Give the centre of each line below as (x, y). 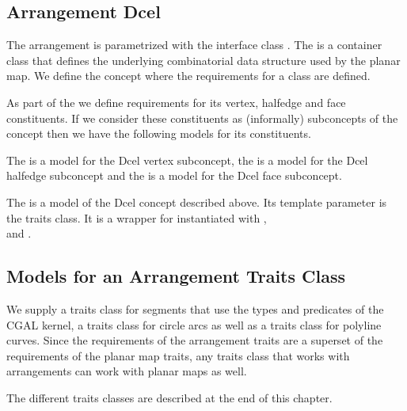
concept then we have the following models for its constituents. (159, 133)
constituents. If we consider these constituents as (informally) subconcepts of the (202, 118)
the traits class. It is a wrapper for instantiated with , (137, 217)
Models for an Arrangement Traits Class (176, 276)
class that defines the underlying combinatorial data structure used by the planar (203, 60)
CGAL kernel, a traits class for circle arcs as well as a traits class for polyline (194, 324)
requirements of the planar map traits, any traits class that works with (178, 355)
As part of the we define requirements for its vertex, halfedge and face (176, 102)
